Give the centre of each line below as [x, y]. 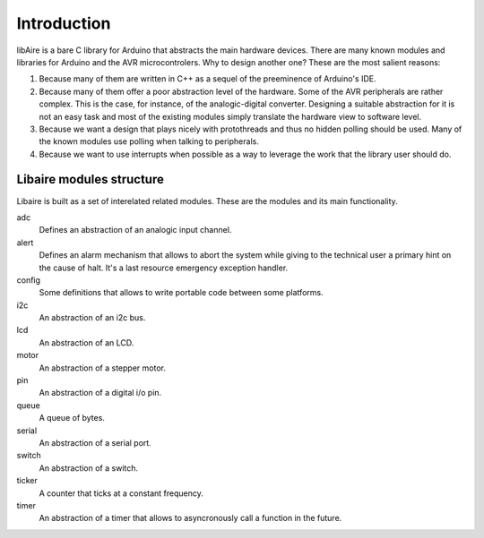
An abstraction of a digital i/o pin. [100, 393]
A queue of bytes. [72, 418]
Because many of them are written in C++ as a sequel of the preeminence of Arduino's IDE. [207, 79]
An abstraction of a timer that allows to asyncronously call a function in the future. [190, 518]
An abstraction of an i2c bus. [92, 318]
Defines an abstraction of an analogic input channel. [135, 230]
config [28, 280]
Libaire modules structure [91, 179]
